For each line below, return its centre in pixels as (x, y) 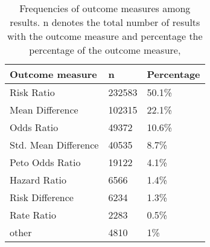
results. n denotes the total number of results (105, 22)
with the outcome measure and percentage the (105, 36)
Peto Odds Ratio (45, 162)
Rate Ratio (33, 215)
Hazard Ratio (38, 180)
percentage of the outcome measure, (105, 50)
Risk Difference (42, 197)
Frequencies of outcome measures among (105, 8)
